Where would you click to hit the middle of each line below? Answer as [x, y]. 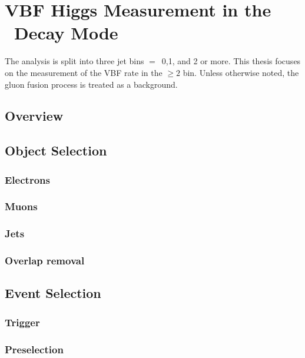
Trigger [22, 322]
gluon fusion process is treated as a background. [91, 84]
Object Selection [56, 150]
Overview [34, 116]
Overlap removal [45, 261]
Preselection [34, 349]
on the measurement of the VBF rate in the [84, 72]
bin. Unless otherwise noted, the [241, 72]
